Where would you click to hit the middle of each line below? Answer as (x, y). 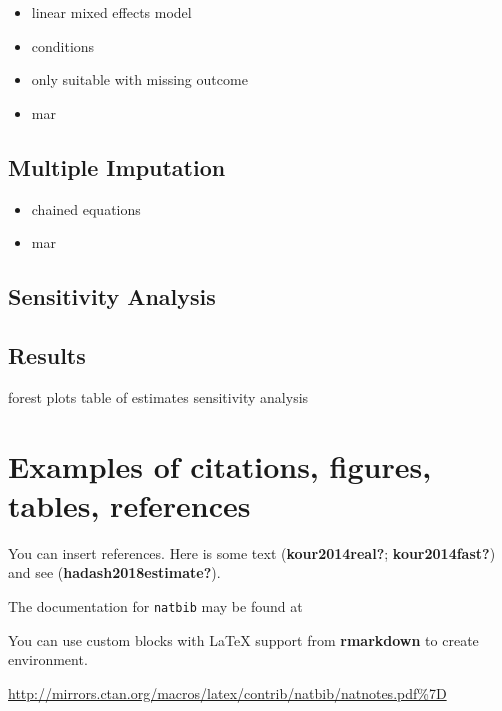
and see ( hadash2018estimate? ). (114, 572)
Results (47, 354)
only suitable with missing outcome (139, 79)
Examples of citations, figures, (220, 465)
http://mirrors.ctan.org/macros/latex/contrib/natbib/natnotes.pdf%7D (227, 692)
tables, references (129, 504)
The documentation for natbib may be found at (155, 605)
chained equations (86, 208)
